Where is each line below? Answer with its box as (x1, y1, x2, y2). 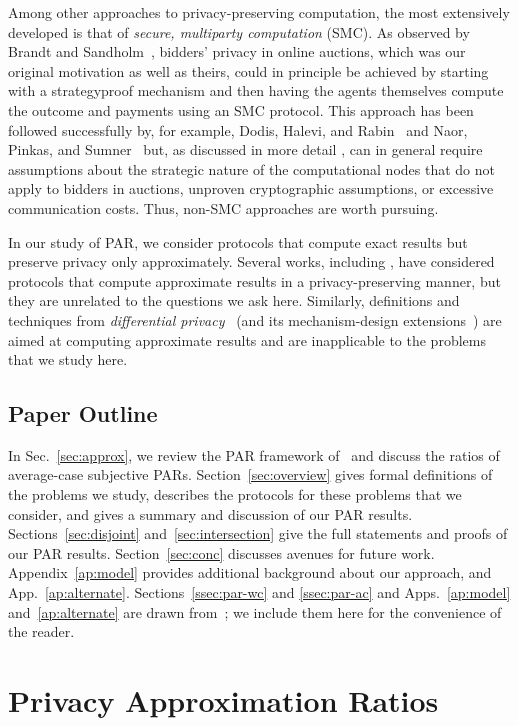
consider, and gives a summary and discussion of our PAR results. (8, 503, 413, 524)
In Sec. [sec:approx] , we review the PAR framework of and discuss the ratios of (8, 444, 500, 465)
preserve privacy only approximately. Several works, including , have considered (8, 251, 495, 272)
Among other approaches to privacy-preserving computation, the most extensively (8, 2, 510, 22)
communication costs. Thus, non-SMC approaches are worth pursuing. (8, 197, 439, 218)
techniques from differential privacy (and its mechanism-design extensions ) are (8, 309, 502, 330)
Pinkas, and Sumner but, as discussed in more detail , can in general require (8, 139, 483, 160)
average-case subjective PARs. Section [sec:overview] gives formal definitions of (8, 464, 493, 485)
